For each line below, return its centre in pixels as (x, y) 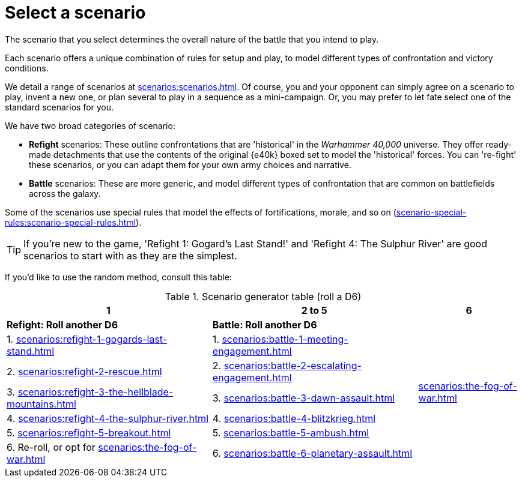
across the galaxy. (65, 193)
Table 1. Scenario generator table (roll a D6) (263, 296)
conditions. (27, 68)
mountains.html (41, 404)
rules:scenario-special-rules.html (71, 222)
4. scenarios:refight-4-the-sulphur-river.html (108, 418)
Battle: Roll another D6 (265, 324)
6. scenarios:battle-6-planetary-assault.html (312, 453)
